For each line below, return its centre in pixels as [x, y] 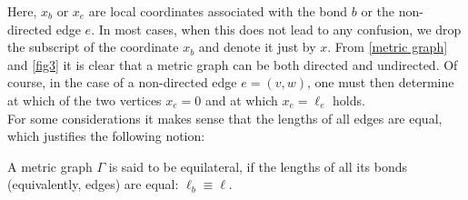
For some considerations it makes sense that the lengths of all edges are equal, [225, 118]
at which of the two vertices [85, 100]
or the [378, 11]
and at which [242, 100]
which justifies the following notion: [106, 136]
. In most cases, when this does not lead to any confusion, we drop [276, 29]
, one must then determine [380, 82]
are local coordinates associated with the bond [218, 11]
